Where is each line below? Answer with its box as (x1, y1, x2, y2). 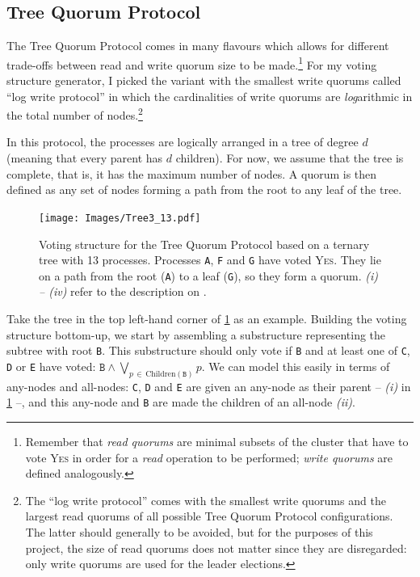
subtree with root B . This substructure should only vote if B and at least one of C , (6, 342, 410, 359)
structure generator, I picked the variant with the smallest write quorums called (6, 72, 401, 89)
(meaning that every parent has (6, 150, 163, 166)
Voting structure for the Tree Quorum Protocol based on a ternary (39, 235, 370, 252)
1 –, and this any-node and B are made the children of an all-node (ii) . (6, 394, 355, 411)
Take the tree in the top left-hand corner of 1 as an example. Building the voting (6, 310, 407, 327)
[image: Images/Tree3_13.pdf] (39, 212, 201, 224)
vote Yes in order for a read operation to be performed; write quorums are (25, 449, 393, 465)
